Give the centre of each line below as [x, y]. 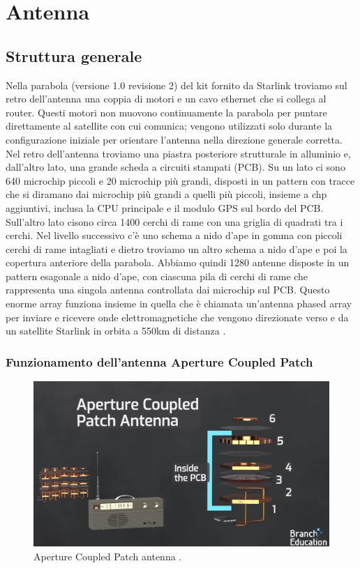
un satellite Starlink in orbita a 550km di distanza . [116, 331]
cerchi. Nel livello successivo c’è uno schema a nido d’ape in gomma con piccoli [174, 235]
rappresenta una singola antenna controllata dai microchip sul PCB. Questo [168, 290]
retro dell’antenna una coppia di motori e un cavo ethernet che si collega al [166, 99]
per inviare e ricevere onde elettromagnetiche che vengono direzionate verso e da [177, 317]
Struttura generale [74, 55]
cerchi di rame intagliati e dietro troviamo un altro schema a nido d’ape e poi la [177, 248]
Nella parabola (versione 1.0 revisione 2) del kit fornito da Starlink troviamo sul [177, 85]
